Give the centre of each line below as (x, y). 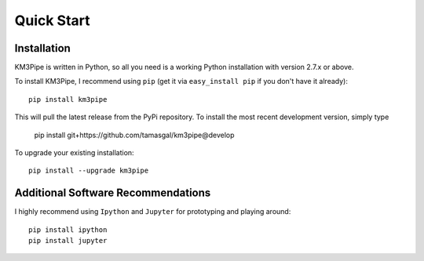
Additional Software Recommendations (113, 193)
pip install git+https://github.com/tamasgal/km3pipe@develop (134, 135)
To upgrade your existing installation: (74, 153)
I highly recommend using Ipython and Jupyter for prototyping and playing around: (153, 212)
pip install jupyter (68, 241)
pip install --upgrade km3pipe (89, 171)
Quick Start (52, 20)
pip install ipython (68, 230)
